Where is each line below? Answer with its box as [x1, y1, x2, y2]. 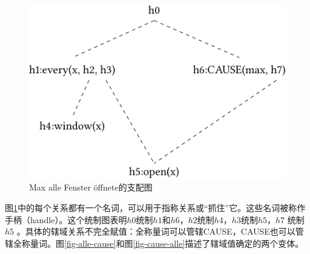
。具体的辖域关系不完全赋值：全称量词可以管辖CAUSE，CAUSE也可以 [16, 225, 295, 238]
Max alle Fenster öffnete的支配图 [29, 181, 153, 194]
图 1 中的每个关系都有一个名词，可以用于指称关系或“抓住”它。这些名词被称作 [5, 201, 306, 214]
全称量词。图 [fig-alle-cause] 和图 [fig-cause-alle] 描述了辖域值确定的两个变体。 [13, 236, 304, 249]
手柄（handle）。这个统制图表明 [5, 213, 127, 226]
